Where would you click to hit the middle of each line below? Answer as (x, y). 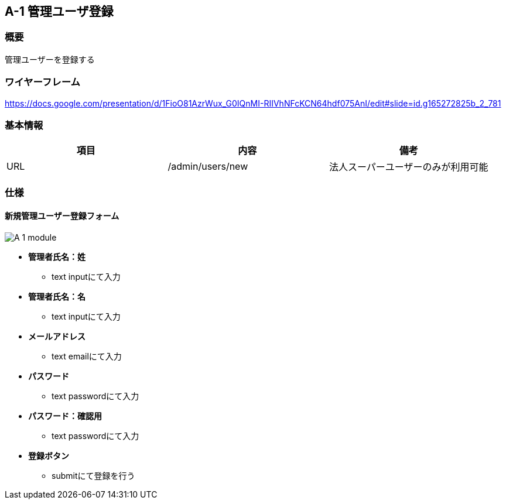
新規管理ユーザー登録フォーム (62, 216)
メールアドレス (57, 336)
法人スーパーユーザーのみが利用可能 (409, 167)
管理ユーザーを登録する (50, 59)
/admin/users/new (208, 167)
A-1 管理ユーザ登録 (59, 11)
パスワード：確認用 (65, 416)
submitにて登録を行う (93, 475)
